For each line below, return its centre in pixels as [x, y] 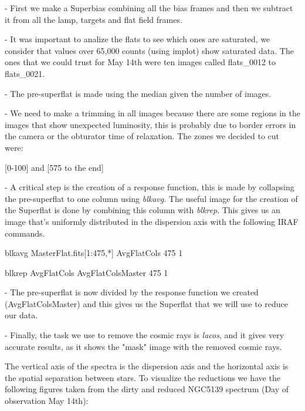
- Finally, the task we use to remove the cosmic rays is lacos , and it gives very [145, 335]
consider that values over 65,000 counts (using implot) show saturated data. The [149, 50]
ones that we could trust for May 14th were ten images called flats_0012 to [140, 62]
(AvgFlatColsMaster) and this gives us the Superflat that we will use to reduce [146, 303]
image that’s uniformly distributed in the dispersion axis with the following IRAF [152, 221]
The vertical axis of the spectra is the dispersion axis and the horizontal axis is [147, 366]
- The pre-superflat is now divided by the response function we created [132, 292]
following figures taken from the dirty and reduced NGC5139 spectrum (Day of [147, 389]
